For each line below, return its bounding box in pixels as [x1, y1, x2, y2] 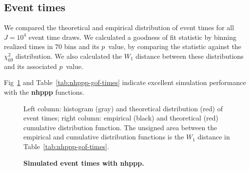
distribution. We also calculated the [16, 51, 122, 61]
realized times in [4, 41, 53, 51]
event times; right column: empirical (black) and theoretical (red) [23, 113, 219, 123]
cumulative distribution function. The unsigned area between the [23, 122, 217, 132]
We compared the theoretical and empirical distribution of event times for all [4, 22, 234, 33]
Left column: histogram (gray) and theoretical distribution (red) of [23, 103, 223, 113]
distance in [197, 132, 230, 142]
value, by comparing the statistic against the [108, 41, 242, 51]
